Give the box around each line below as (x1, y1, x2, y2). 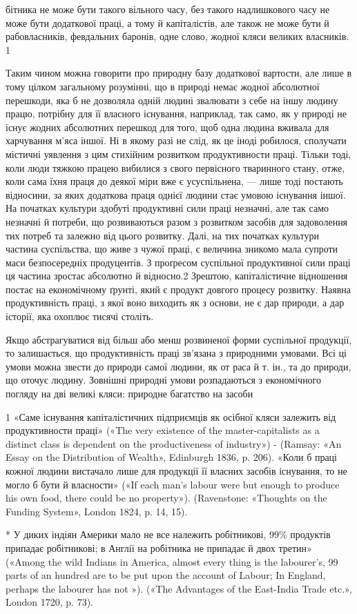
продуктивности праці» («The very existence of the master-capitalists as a (6, 423, 320, 437)
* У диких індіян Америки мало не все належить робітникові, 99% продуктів (6, 527, 331, 542)
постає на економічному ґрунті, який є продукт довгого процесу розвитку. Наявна (6, 281, 351, 296)
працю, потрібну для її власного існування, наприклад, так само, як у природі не (6, 106, 347, 121)
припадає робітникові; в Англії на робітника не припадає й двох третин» (6, 540, 312, 555)
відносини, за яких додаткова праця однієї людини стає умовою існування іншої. (6, 187, 346, 201)
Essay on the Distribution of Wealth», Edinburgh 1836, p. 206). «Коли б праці (6, 450, 338, 464)
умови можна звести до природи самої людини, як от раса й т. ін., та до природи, (6, 359, 351, 373)
